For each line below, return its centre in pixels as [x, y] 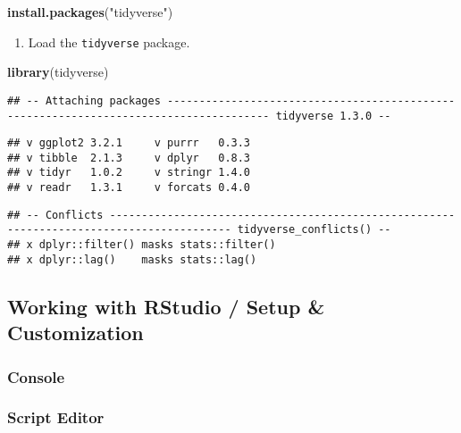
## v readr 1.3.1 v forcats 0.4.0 [129, 188]
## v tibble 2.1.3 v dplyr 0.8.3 [129, 158]
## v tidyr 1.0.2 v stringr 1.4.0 [129, 173]
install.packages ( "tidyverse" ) [90, 12]
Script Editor [56, 417]
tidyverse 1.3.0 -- [333, 116]
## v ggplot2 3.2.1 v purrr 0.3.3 [129, 143]
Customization [75, 333]
